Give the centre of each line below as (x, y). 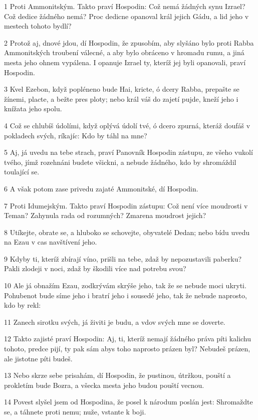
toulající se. (22, 172)
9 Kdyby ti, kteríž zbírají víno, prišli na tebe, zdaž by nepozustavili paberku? (123, 258)
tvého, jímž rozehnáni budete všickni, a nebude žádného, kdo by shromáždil (120, 162)
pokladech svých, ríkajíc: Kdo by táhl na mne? (76, 135)
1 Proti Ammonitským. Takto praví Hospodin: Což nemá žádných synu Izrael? (125, 6)
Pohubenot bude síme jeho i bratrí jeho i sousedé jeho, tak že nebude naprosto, (125, 295)
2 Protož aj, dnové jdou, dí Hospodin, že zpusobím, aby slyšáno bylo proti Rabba (129, 42)
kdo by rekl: (23, 305)
